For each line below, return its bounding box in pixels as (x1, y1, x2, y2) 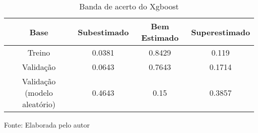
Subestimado (77, 26, 129, 38)
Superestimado (191, 26, 250, 38)
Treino (27, 47, 50, 58)
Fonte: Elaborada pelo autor (4, 120, 90, 130)
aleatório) (22, 98, 56, 110)
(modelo (25, 87, 53, 98)
